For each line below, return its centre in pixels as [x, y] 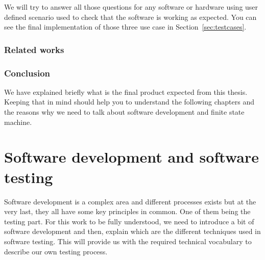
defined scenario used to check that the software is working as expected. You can [130, 17]
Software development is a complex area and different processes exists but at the [130, 201]
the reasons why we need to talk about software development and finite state [124, 112]
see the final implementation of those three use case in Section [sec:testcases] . [125, 27]
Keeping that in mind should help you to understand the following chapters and [129, 102]
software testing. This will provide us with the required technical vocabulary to [128, 241]
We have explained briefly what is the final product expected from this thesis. [126, 92]
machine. [18, 122]
